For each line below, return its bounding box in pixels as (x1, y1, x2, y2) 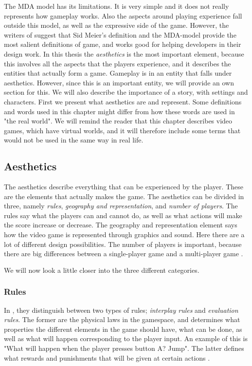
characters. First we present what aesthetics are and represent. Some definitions (4, 96, 242, 106)
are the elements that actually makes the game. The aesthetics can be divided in (4, 191, 244, 201)
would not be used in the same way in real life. (4, 135, 144, 145)
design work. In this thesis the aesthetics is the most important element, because (4, 48, 244, 59)
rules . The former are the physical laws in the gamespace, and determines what (4, 314, 240, 325)
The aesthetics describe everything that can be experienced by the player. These (4, 182, 243, 192)
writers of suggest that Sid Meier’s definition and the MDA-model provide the (4, 29, 236, 40)
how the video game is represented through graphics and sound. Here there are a (4, 229, 245, 240)
